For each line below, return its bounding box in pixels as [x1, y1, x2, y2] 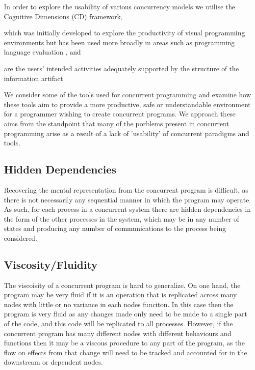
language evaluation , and [4, 47, 81, 57]
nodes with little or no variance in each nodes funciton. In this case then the [4, 299, 233, 309]
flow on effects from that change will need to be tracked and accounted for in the [4, 347, 247, 357]
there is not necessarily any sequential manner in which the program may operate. [4, 194, 251, 204]
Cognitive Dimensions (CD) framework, [4, 11, 123, 21]
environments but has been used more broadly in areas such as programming [4, 37, 235, 47]
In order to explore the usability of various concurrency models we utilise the [4, 1, 235, 11]
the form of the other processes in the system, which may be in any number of [4, 213, 239, 224]
